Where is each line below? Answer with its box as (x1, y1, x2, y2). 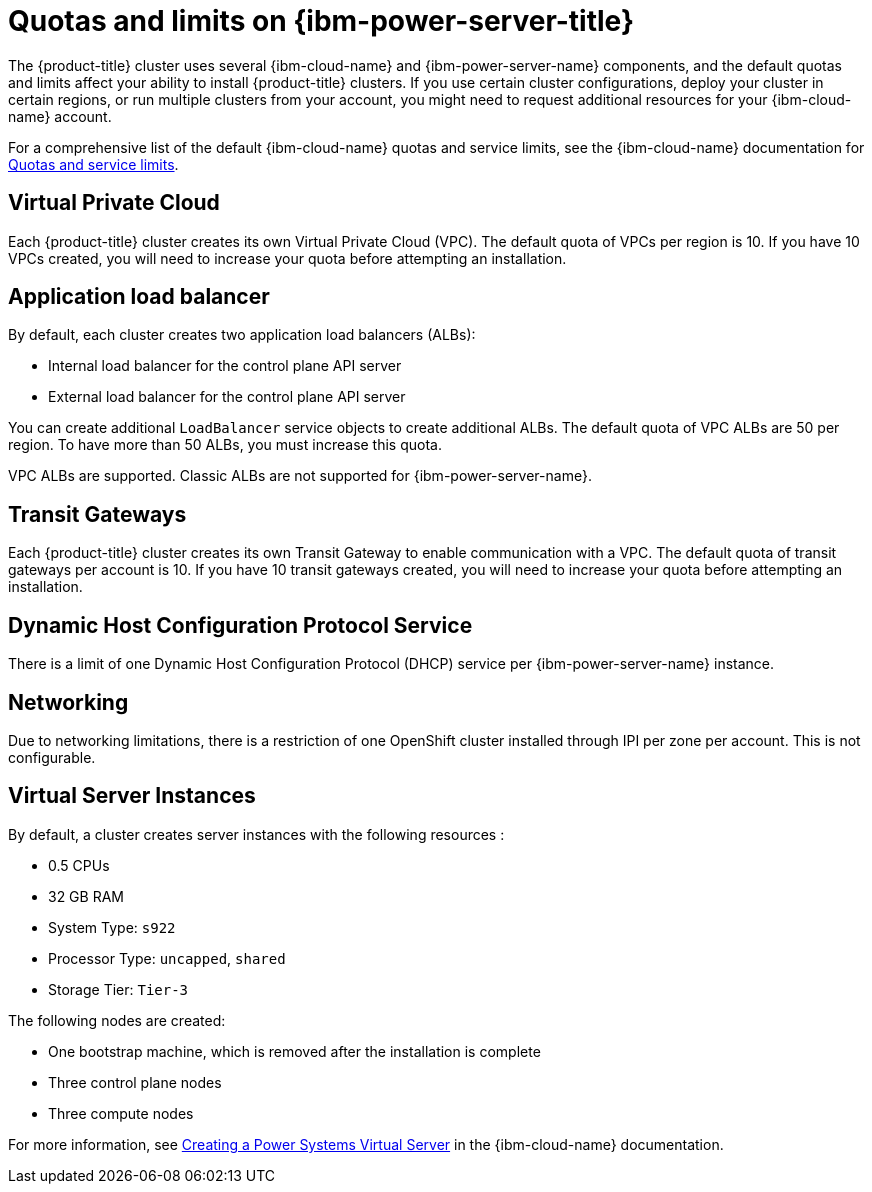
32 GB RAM (48, 887, 124, 905)
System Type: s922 (48, 918, 176, 936)
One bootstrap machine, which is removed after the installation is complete (48, 1042, 541, 1060)
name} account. (8, 107, 112, 125)
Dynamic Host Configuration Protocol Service (8, 612, 473, 638)
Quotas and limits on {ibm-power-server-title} (8, 4, 635, 38)
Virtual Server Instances (8, 783, 256, 809)
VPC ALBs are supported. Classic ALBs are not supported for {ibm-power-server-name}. (8, 467, 592, 485)
